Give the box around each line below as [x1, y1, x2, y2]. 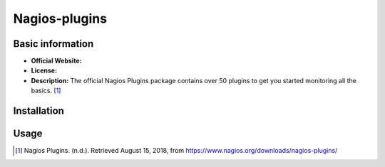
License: [31, 66, 57, 75]
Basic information [13, 38, 94, 50]
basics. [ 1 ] [31, 86, 61, 95]
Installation [13, 105, 64, 117]
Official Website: [31, 57, 82, 65]
